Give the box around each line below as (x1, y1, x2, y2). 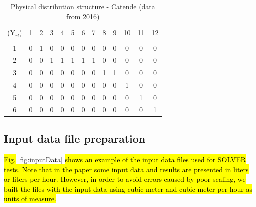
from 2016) (66, 11, 100, 21)
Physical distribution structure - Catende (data (10, 1, 155, 11)
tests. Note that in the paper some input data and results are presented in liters (4, 164, 249, 174)
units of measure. (4, 193, 56, 204)
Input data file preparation (4, 131, 146, 146)
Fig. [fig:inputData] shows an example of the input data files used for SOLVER (4, 154, 246, 165)
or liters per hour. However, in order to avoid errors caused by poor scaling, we (4, 174, 246, 184)
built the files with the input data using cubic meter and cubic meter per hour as (4, 183, 253, 194)
